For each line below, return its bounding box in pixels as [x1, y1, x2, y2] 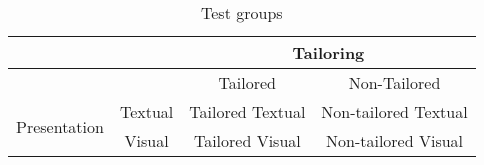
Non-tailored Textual [321, 100, 468, 123]
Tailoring [292, 41, 365, 64]
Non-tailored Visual [325, 129, 464, 152]
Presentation [16, 114, 104, 138]
